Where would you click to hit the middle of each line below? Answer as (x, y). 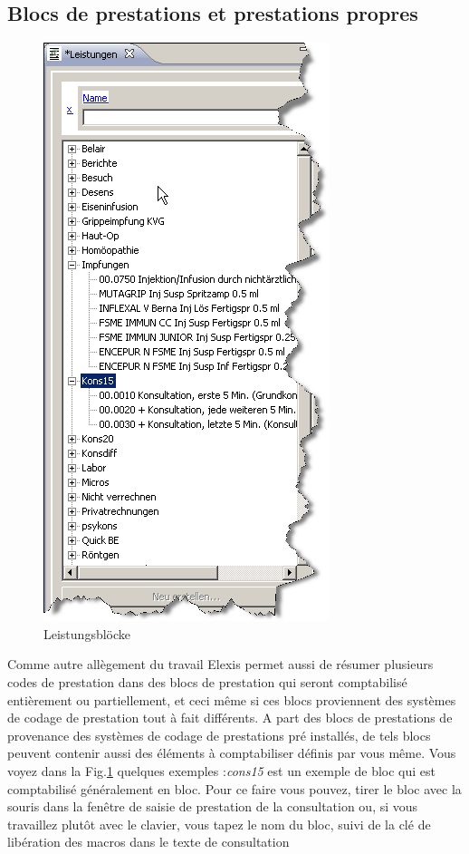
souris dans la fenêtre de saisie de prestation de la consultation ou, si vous (213, 806)
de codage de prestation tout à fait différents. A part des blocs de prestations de (230, 718)
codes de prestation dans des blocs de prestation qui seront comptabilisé (207, 681)
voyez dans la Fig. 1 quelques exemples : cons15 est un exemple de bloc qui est (221, 770)
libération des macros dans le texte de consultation (148, 842)
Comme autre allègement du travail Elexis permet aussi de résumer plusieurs (220, 664)
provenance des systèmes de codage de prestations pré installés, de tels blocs (219, 735)
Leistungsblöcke (87, 633)
